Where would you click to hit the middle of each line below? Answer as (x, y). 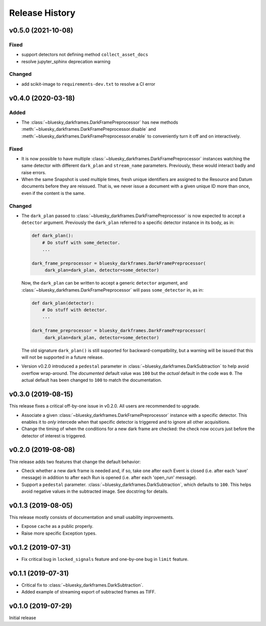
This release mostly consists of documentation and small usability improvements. (92, 517)
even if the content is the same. (53, 193)
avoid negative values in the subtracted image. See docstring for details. (95, 491)
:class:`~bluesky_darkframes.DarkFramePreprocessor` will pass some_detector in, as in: (113, 290)
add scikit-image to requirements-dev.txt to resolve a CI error (88, 84)
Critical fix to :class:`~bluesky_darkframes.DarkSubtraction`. (83, 585)
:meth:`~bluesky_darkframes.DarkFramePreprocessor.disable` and (89, 129)
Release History (42, 13)
